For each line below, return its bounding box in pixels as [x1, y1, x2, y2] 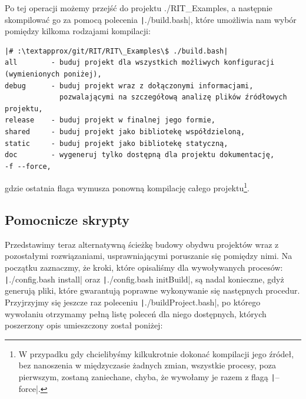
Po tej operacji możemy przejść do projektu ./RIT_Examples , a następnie [5, 2, 272, 14]
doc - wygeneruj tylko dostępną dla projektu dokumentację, [5, 151, 275, 159]
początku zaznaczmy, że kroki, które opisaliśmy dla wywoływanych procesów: [5, 261, 283, 274]
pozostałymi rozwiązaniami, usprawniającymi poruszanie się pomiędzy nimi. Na [5, 250, 292, 262]
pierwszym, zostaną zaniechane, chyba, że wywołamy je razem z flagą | [18, 370, 275, 383]
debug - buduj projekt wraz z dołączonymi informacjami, [5, 81, 254, 90]
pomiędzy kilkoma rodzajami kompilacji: [5, 25, 151, 37]
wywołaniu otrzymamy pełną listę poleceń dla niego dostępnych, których [5, 307, 267, 320]
